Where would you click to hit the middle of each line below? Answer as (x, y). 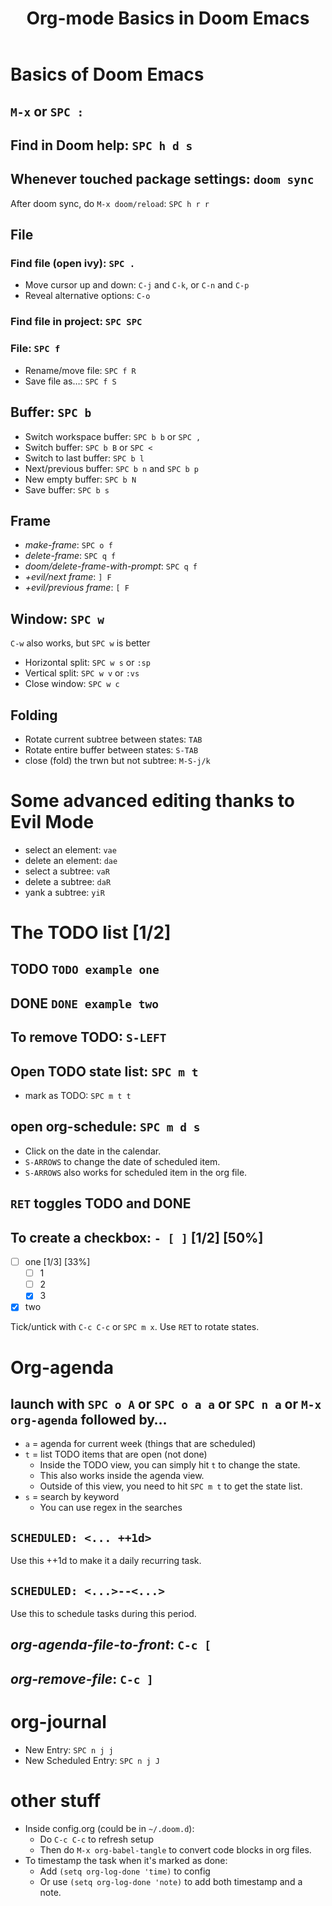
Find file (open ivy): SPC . (73, 264)
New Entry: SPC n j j (69, 1749)
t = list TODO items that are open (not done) (116, 1454)
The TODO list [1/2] (91, 933)
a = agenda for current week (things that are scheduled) (140, 1444)
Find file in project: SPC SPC (76, 322)
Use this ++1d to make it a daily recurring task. (106, 1561)
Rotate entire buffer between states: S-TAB (111, 749)
